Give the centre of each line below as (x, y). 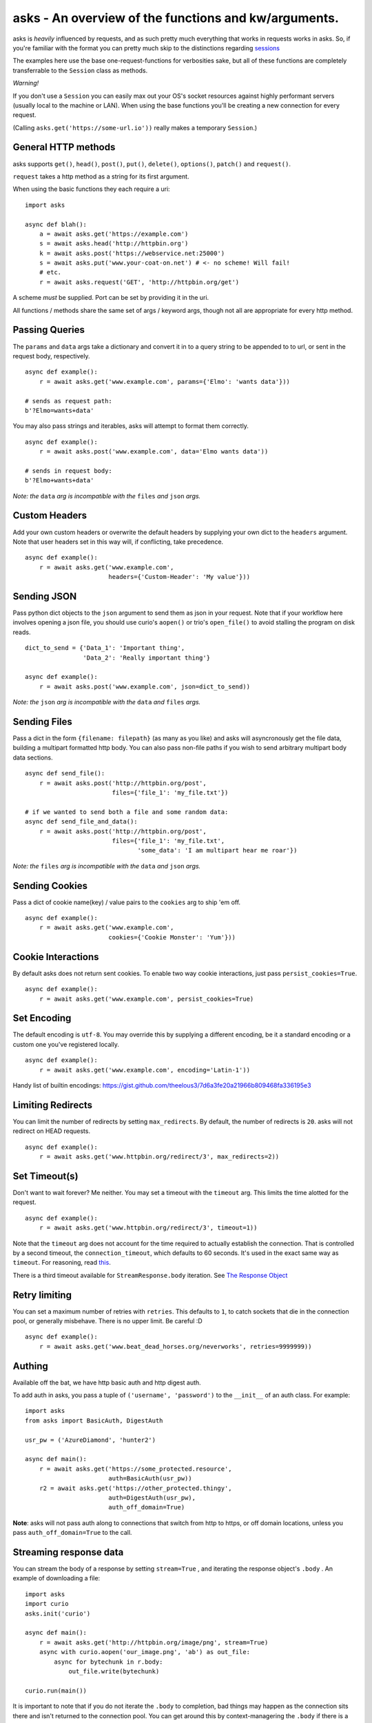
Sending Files (42, 721)
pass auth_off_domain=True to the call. (72, 1533)
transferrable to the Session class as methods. (80, 70)
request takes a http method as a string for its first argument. (101, 176)
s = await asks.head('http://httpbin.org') (114, 244)
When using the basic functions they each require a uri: (91, 189)
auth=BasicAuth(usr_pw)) (150, 1479)
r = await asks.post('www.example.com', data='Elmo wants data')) (154, 452)
